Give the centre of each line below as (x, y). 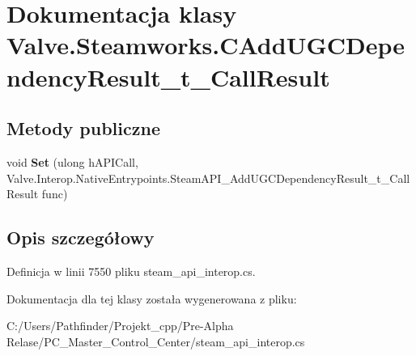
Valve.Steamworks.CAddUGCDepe (206, 45)
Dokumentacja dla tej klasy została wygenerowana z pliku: (152, 298)
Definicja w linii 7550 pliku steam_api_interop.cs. (131, 271)
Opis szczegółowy (81, 237)
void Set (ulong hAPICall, (72, 161)
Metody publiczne (83, 128)
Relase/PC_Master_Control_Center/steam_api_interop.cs (156, 341)
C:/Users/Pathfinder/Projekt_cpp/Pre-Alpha (120, 326)
